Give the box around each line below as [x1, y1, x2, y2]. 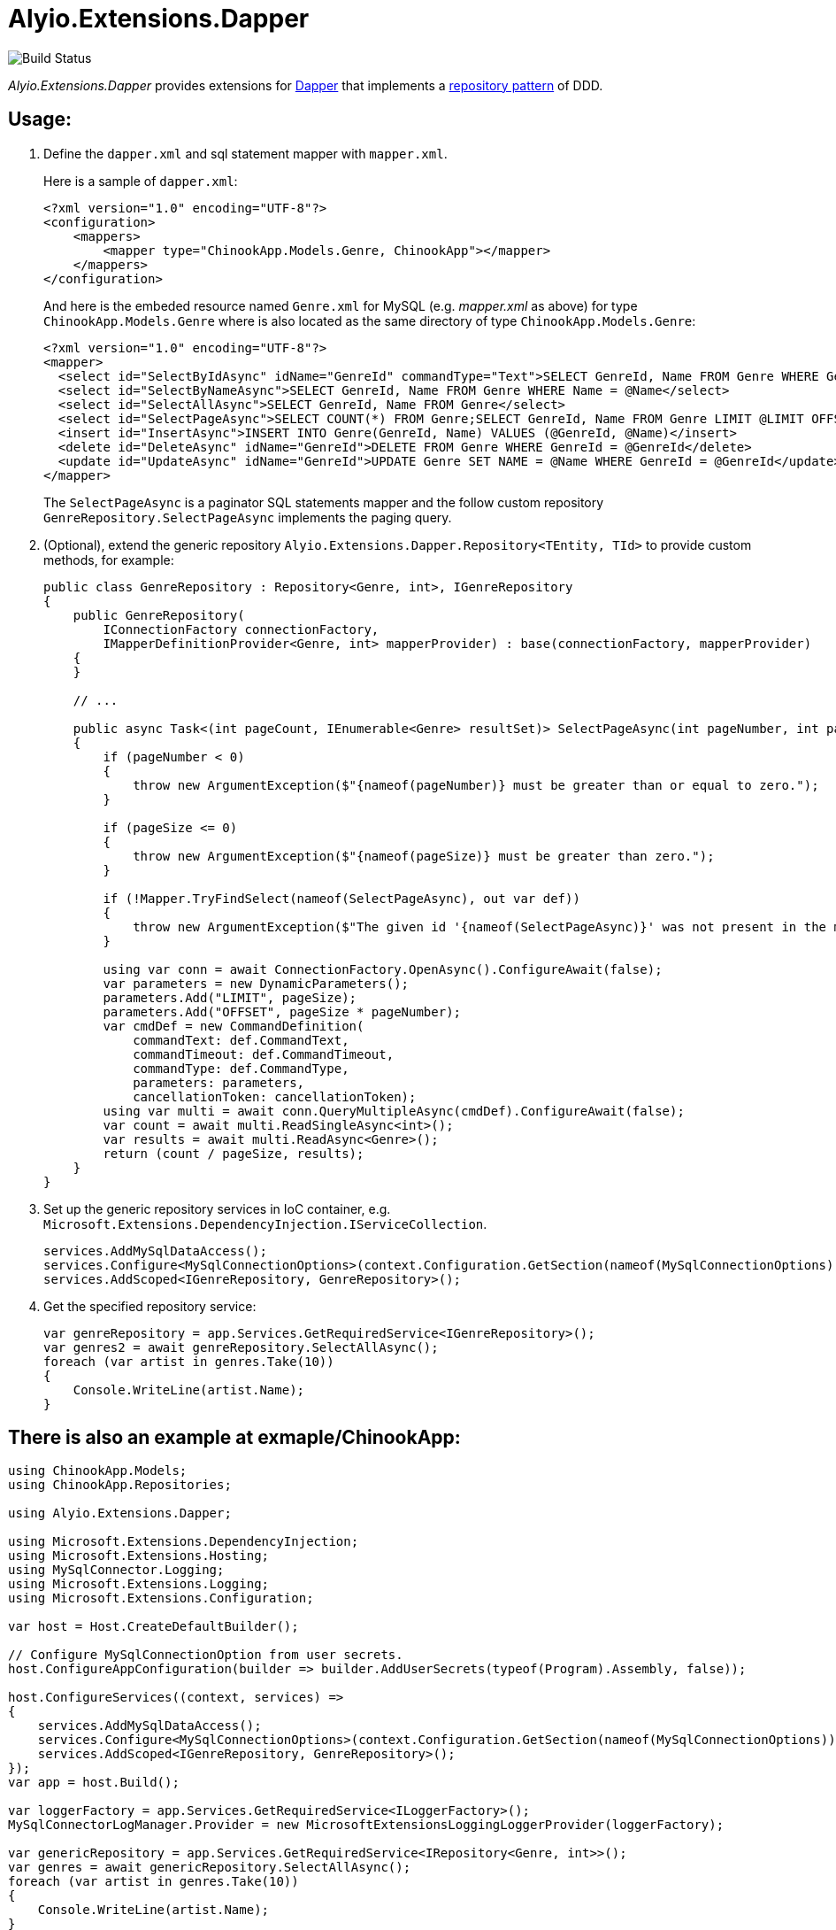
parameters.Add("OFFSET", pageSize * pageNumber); [103, 1004, 462, 1019]
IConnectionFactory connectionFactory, [103, 621, 380, 637]
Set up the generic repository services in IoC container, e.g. [43, 1200, 391, 1216]
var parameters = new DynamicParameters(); [103, 976, 410, 991]
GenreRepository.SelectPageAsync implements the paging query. [43, 509, 452, 525]
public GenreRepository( [73, 607, 245, 622]
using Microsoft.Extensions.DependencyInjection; [8, 1534, 359, 1549]
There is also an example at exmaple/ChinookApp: [8, 1426, 461, 1449]
